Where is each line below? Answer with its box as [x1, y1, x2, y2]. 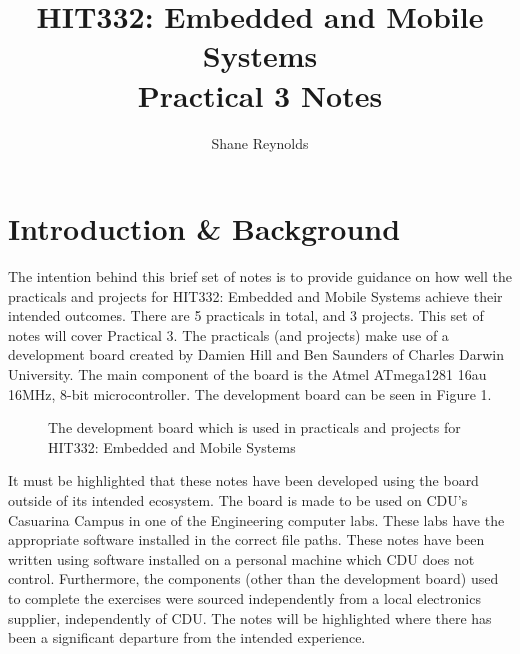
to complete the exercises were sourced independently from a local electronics [8, 587, 481, 608]
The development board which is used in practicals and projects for [48, 417, 461, 438]
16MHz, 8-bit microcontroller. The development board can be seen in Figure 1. [8, 383, 492, 404]
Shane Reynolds [211, 132, 309, 153]
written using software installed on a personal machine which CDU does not [8, 548, 475, 569]
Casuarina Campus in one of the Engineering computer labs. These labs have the [8, 509, 505, 530]
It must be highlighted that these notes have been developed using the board [8, 470, 479, 491]
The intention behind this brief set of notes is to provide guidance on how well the [8, 266, 512, 287]
